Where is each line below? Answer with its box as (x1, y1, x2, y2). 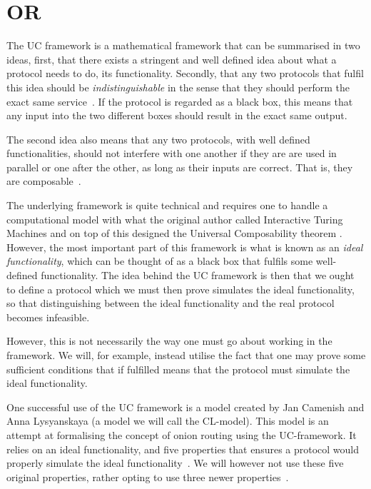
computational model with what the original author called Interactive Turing (6, 211, 343, 226)
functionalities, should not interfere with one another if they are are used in (6, 146, 337, 161)
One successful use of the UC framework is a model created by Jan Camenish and (6, 399, 365, 414)
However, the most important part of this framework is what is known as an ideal (6, 239, 363, 254)
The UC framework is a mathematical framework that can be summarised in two (6, 38, 360, 53)
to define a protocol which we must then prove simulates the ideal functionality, (6, 281, 355, 296)
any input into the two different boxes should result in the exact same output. (6, 108, 347, 123)
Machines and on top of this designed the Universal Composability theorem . (6, 226, 342, 241)
